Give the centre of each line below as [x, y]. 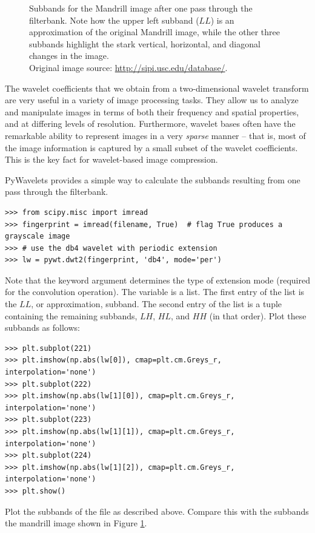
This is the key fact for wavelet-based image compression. [111, 159]
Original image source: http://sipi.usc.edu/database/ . [128, 67]
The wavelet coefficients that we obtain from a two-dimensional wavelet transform [157, 88]
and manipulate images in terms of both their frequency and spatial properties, [152, 111]
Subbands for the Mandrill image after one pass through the [141, 8]
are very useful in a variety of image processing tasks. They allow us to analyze [152, 100]
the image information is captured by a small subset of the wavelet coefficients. [151, 147]
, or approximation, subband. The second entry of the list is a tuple [157, 304]
